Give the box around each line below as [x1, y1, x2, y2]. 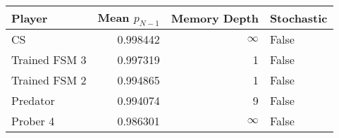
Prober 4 [11, 113, 55, 130]
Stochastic [269, 9, 328, 26]
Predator [11, 92, 55, 109]
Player [11, 9, 48, 26]
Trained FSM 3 [11, 51, 87, 68]
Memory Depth [171, 9, 259, 26]
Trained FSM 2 [11, 72, 87, 89]
